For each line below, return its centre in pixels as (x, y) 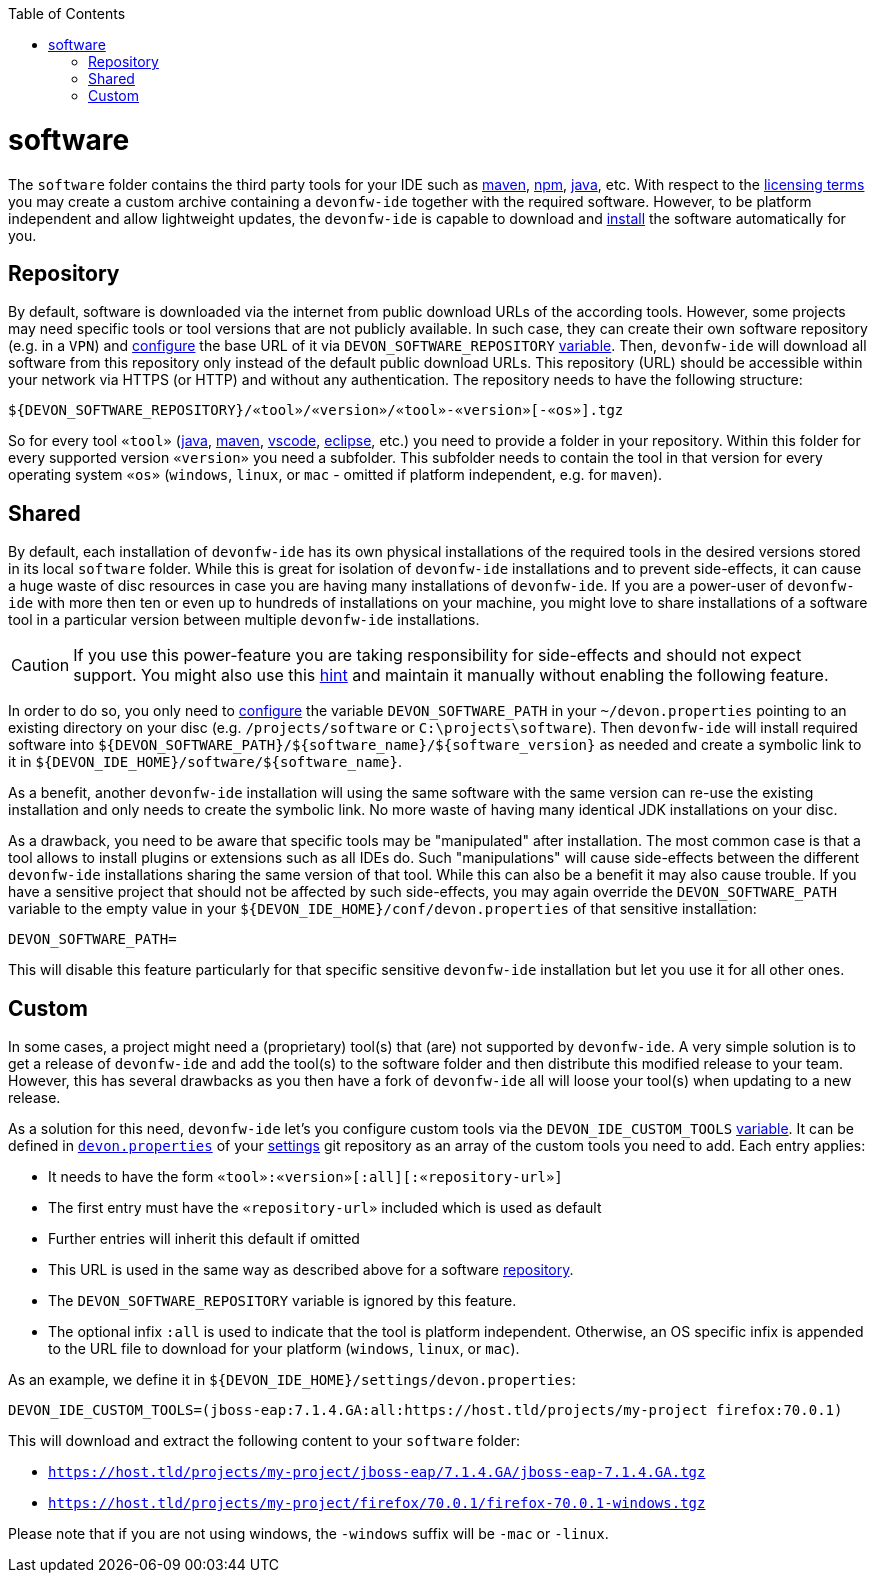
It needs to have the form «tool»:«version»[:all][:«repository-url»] (305, 1177)
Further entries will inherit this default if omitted (204, 1239)
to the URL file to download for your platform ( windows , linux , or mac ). (284, 1349)
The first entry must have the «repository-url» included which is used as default (325, 1208)
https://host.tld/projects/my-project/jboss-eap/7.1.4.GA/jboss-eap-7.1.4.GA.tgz (377, 1472)
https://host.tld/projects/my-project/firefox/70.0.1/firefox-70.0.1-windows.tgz (377, 1503)
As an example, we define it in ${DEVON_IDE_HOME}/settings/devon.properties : (292, 1380)
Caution (40, 665)
